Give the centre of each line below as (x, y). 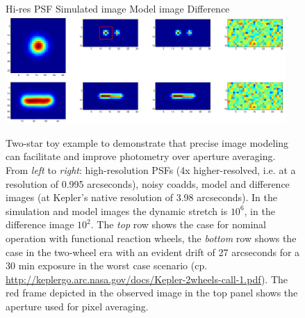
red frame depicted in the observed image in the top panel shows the (152, 293)
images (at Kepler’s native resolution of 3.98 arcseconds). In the (141, 197)
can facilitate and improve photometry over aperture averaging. (141, 156)
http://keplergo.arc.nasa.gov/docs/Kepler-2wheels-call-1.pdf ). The (147, 279)
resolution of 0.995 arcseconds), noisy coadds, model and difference (148, 183)
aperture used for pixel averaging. (77, 306)
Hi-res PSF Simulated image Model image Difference (118, 8)
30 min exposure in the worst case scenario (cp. (107, 265)
